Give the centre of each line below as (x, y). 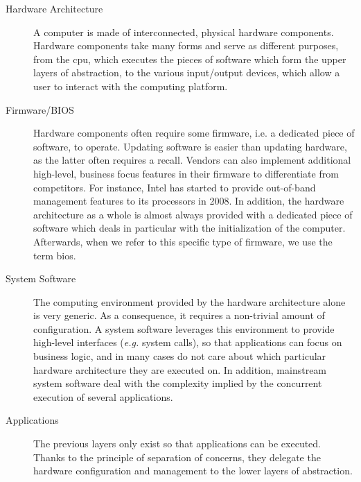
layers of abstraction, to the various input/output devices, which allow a (187, 72)
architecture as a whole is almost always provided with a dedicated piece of (193, 214)
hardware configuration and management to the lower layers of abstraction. (193, 471)
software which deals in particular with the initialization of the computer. (190, 228)
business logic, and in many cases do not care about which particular (180, 356)
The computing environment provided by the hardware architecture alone (190, 301)
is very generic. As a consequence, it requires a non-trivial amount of (179, 315)
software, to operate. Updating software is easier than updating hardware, (190, 146)
